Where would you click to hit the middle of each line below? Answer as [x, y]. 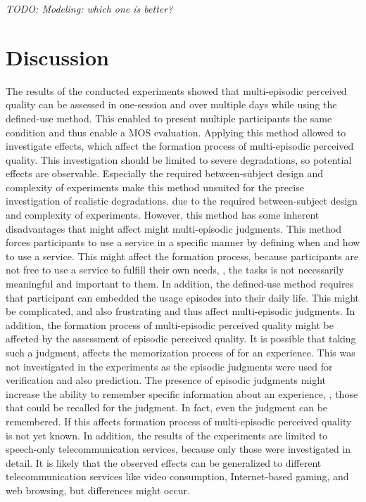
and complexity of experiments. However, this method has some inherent [163, 215]
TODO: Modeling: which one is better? [89, 8]
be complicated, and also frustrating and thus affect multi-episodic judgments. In [181, 311]
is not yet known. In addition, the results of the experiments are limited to [167, 435]
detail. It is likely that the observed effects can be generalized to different [164, 462]
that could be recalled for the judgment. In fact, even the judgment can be [167, 407]
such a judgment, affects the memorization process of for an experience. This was [181, 352]
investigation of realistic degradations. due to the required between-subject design [182, 201]
